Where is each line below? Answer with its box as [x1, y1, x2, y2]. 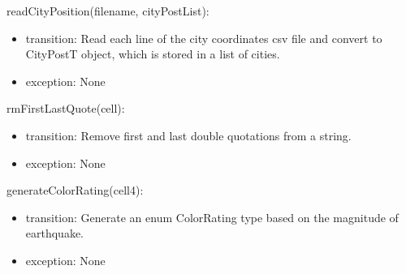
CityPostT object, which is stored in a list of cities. [25, 45, 280, 62]
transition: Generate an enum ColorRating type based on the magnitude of [25, 208, 399, 225]
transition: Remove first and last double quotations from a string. [25, 126, 352, 143]
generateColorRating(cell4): [6, 182, 144, 199]
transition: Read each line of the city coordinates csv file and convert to [25, 29, 382, 46]
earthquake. [25, 225, 84, 242]
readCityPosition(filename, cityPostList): [6, 2, 209, 19]
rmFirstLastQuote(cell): [6, 100, 125, 117]
